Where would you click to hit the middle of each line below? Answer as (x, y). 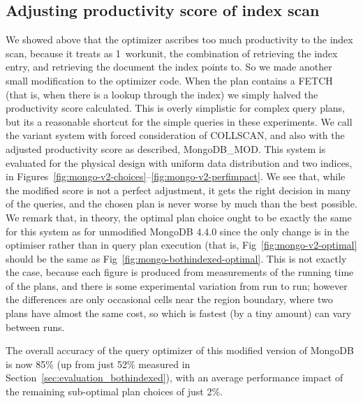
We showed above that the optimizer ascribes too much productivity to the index (179, 39)
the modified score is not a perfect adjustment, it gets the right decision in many (178, 190)
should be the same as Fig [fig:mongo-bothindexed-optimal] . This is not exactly (176, 258)
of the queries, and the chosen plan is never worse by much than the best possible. (181, 204)
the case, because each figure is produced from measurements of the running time (180, 272)
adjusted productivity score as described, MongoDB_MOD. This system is (166, 148)
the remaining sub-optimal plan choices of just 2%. (114, 391)
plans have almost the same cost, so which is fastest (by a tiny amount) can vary (179, 313)
